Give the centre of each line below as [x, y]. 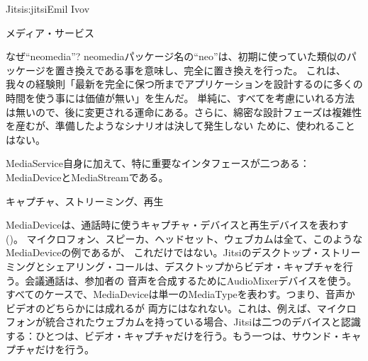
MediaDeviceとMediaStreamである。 [87, 177]
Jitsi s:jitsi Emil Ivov [48, 8]
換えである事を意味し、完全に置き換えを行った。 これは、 [210, 70]
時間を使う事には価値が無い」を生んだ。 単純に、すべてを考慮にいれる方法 [180, 97]
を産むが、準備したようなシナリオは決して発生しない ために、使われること [180, 126]
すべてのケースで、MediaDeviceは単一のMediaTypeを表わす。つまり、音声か [180, 294]
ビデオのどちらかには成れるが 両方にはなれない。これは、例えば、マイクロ [181, 308]
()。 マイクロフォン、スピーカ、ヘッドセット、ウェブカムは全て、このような [184, 238]
